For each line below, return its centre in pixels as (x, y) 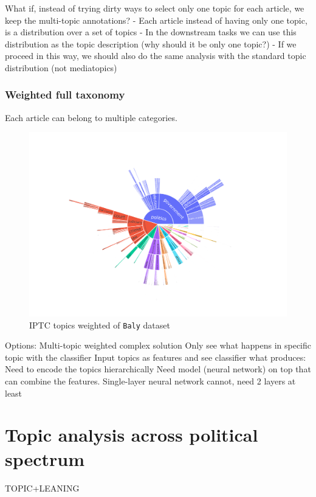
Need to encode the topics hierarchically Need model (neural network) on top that (158, 369)
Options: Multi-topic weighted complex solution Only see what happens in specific (158, 345)
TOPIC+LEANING (42, 488)
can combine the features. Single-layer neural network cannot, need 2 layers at (150, 381)
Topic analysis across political (132, 435)
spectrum (45, 458)
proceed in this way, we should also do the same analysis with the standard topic (156, 56)
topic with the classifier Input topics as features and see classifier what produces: (156, 357)
